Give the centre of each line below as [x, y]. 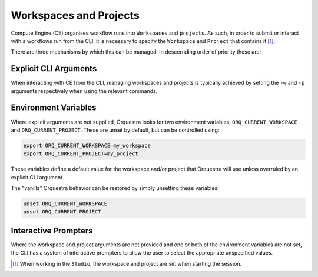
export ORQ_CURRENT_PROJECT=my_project [81, 154]
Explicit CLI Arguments [54, 69]
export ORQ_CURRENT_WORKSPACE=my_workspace [87, 145]
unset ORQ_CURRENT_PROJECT [62, 212]
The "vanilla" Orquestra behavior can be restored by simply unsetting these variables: [115, 188]
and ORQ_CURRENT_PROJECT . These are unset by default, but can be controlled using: [115, 130]
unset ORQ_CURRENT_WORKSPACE [65, 204]
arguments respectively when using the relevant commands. [84, 91]
